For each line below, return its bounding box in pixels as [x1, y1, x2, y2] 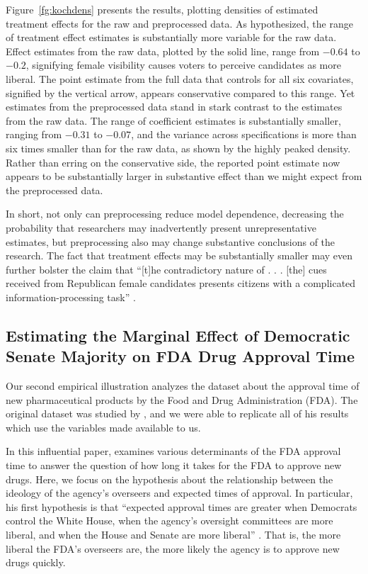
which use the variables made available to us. [6, 420, 201, 434]
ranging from [6, 127, 62, 142]
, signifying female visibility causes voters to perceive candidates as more [25, 57, 341, 72]
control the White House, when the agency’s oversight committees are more [6, 513, 333, 528]
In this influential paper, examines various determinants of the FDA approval [6, 444, 341, 458]
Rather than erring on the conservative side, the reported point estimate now [6, 154, 340, 169]
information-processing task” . [6, 289, 136, 304]
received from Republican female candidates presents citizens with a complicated [6, 276, 356, 291]
